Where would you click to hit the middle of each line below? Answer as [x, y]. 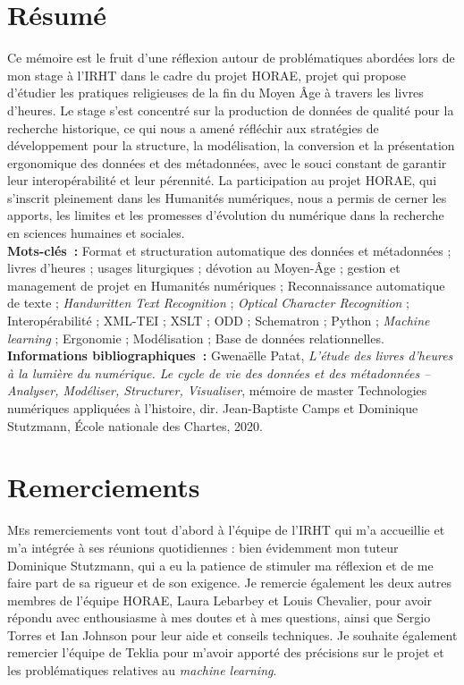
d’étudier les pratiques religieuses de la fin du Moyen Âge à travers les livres [215, 93]
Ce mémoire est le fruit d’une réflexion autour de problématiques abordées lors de [231, 58]
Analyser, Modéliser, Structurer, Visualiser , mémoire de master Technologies [217, 390]
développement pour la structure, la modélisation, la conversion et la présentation [231, 145]
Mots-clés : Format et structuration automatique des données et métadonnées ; [229, 250]
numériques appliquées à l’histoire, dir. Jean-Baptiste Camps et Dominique [213, 408]
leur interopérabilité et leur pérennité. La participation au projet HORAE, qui [222, 180]
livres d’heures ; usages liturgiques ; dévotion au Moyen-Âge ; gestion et [204, 268]
